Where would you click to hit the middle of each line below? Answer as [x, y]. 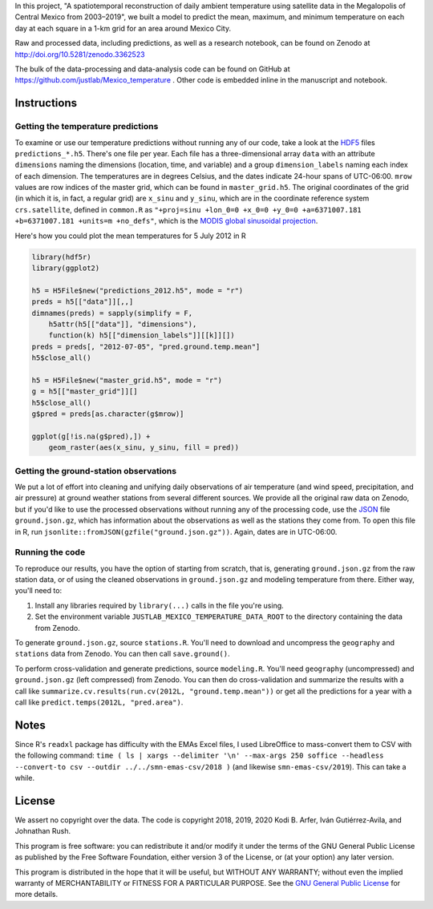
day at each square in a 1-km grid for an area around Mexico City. [123, 28]
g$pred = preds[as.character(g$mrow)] [108, 414]
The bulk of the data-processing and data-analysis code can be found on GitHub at [152, 69]
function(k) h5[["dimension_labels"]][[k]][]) [142, 335]
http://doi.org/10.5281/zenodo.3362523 [80, 54]
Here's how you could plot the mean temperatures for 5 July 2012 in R [130, 236]
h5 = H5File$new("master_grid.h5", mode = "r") [127, 380]
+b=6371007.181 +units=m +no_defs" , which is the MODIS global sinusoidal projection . [166, 221]
